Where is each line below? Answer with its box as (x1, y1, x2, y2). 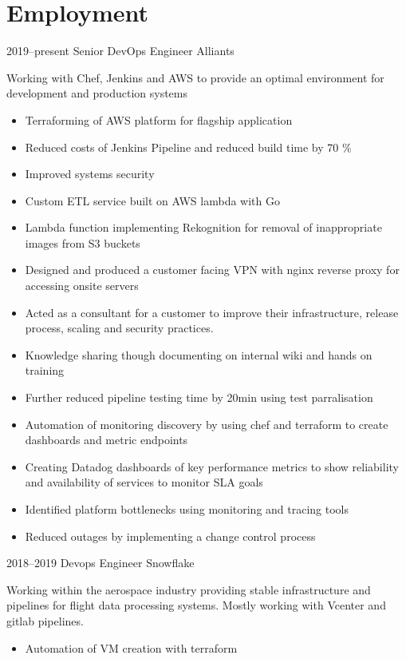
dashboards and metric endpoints (25, 431, 188, 448)
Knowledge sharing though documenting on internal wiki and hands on (25, 346, 372, 363)
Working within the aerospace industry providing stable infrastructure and (6, 581, 371, 597)
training (25, 362, 65, 379)
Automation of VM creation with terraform (25, 639, 238, 656)
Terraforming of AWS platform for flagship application (25, 111, 293, 128)
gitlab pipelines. (6, 612, 84, 629)
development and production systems (6, 85, 187, 101)
